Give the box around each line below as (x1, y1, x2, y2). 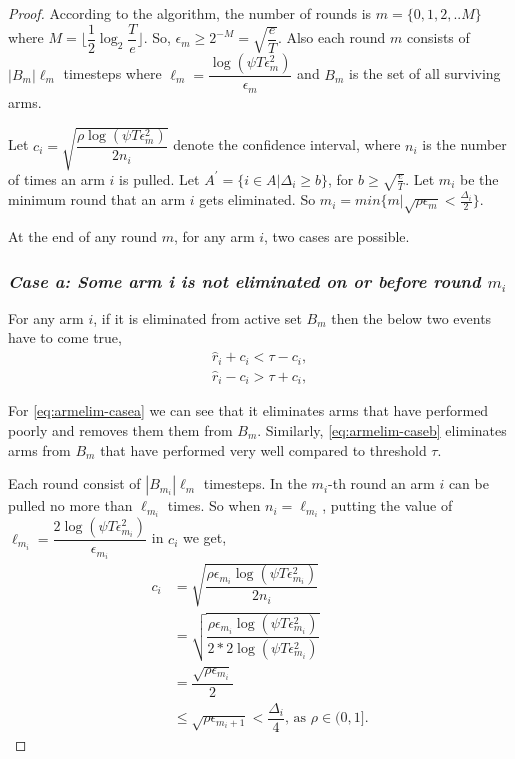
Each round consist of (8, 473, 141, 494)
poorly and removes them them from (8, 420, 233, 440)
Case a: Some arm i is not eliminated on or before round (8, 268, 481, 293)
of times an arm (8, 168, 105, 189)
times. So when (167, 495, 261, 516)
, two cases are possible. (264, 226, 410, 246)
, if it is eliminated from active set (93, 307, 302, 328)
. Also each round (277, 27, 386, 48)
